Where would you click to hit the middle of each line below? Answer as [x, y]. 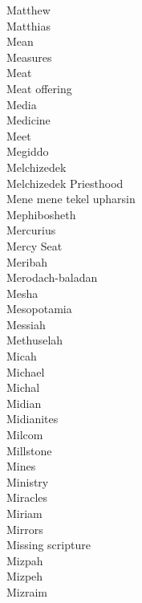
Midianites [32, 419]
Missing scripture [49, 545]
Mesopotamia [39, 309]
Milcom [25, 435]
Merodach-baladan [52, 277]
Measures [29, 57]
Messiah [26, 324]
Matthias [28, 25]
